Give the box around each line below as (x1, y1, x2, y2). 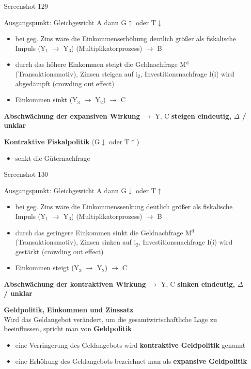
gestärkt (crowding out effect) (15, 246, 104, 256)
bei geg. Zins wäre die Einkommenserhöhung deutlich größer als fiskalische (15, 33, 236, 44)
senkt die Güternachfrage (15, 153, 90, 163)
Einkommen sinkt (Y (15, 94, 78, 105)
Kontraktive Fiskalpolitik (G (4, 136, 100, 146)
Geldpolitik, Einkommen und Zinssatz (4, 305, 133, 315)
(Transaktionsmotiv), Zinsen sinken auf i (15, 237, 136, 247)
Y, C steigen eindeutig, (155, 110, 232, 121)
